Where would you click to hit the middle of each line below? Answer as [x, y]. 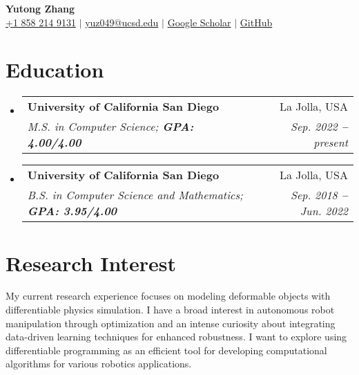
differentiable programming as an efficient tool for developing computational [166, 350]
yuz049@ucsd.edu [122, 22]
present [331, 143]
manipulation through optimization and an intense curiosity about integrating [171, 323]
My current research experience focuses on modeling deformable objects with [168, 296]
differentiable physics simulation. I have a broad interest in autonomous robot [170, 310]
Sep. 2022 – [319, 127]
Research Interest [91, 263]
